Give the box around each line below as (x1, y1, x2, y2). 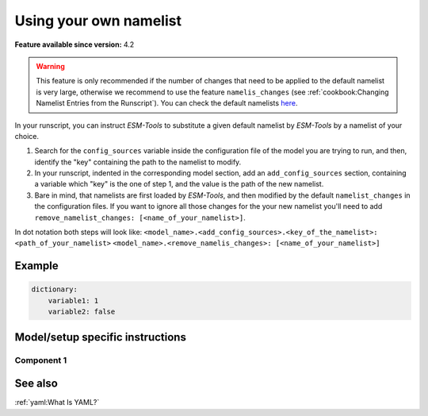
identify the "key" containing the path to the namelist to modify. (34, 157, 242, 167)
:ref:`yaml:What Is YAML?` (14, 398, 100, 407)
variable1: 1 (48, 296, 99, 305)
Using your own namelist (14, 12, 182, 29)
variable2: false (48, 307, 116, 317)
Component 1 (14, 354, 67, 365)
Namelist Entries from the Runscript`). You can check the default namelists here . (36, 98, 298, 108)
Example (14, 259, 59, 273)
